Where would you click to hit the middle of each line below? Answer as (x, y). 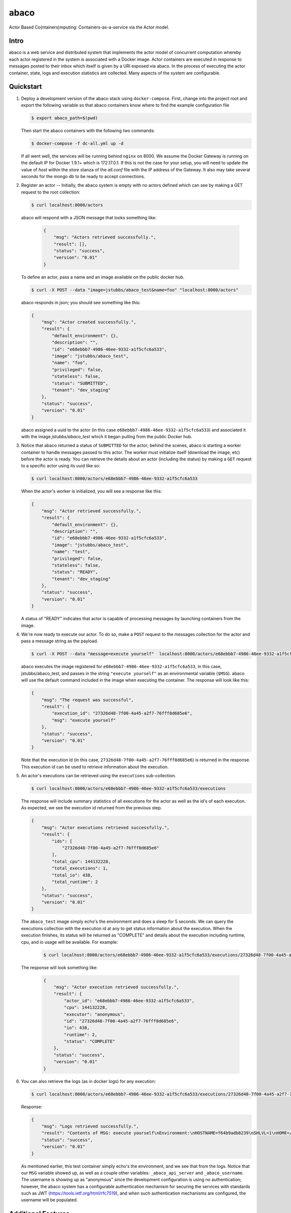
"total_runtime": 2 (75, 882)
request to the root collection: (51, 192)
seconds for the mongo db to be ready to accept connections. (83, 177)
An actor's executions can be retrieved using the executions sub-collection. (99, 776)
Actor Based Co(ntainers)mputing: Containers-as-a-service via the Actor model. (89, 27)
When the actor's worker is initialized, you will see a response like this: (91, 491)
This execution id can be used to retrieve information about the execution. (95, 767)
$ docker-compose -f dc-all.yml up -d (77, 143)
